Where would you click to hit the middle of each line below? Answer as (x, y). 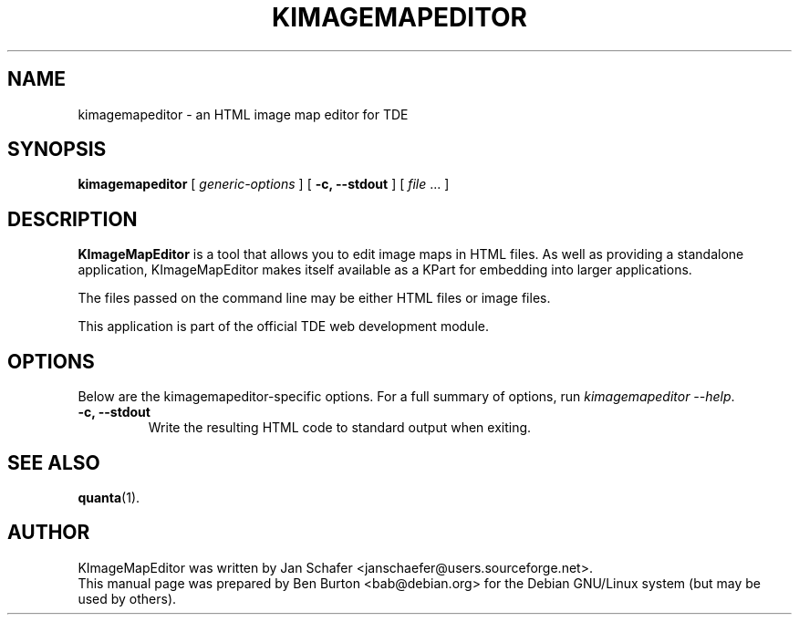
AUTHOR (49, 533)
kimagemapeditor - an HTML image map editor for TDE (243, 114)
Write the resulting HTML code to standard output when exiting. (340, 428)
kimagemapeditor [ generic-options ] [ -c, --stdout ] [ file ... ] (264, 184)
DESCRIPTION (73, 219)
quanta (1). (109, 497)
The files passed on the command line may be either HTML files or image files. (314, 298)
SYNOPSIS (57, 150)
